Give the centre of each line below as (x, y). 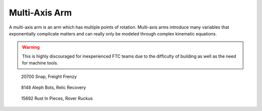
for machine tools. (40, 63)
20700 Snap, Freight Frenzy (49, 76)
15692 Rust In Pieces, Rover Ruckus (57, 98)
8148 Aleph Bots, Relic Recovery (54, 87)
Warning (31, 47)
